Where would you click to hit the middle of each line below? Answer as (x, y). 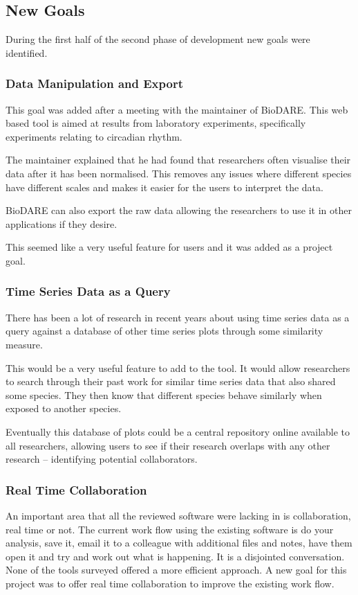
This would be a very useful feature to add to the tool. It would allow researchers (178, 367)
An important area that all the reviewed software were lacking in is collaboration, (178, 515)
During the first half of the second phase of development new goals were (158, 39)
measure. (24, 344)
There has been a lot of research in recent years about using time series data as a (178, 317)
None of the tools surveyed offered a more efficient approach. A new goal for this (176, 570)
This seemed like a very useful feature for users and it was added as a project (169, 247)
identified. (27, 52)
